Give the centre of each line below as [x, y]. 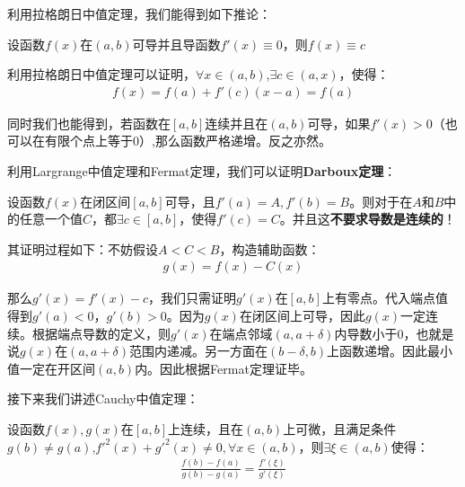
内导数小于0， [375, 333]
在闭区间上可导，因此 [302, 315]
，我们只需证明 [193, 298]
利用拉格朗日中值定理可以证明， [101, 74]
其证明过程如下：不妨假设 [83, 248]
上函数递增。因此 [377, 351]
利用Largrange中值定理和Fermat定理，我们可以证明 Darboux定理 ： [202, 171]
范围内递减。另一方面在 [199, 351]
